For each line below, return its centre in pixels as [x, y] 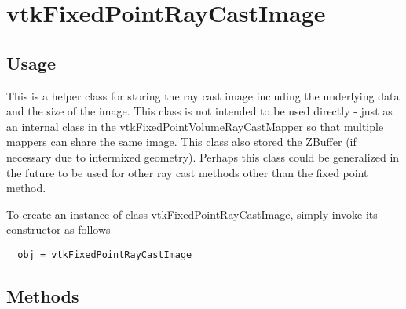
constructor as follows [59, 229]
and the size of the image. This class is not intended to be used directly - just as [199, 111]
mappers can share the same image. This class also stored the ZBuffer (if [181, 142]
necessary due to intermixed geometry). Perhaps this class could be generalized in [203, 156]
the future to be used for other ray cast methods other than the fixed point [187, 172]
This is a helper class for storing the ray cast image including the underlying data [203, 95]
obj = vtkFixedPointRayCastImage [105, 254]
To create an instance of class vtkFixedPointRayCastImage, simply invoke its [192, 214]
